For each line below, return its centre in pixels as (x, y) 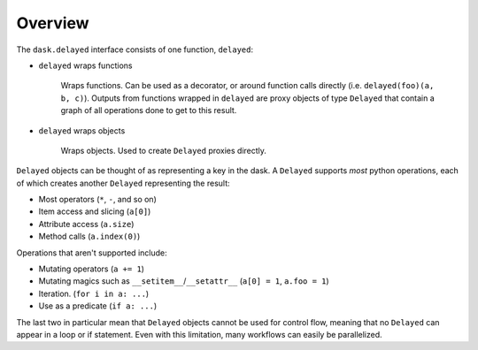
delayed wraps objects (82, 130)
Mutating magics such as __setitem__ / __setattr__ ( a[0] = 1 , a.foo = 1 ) (184, 281)
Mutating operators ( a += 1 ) (92, 269)
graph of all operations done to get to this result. (149, 110)
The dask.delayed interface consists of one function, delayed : (135, 49)
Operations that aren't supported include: (92, 253)
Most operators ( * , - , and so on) (97, 200)
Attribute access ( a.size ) (86, 224)
